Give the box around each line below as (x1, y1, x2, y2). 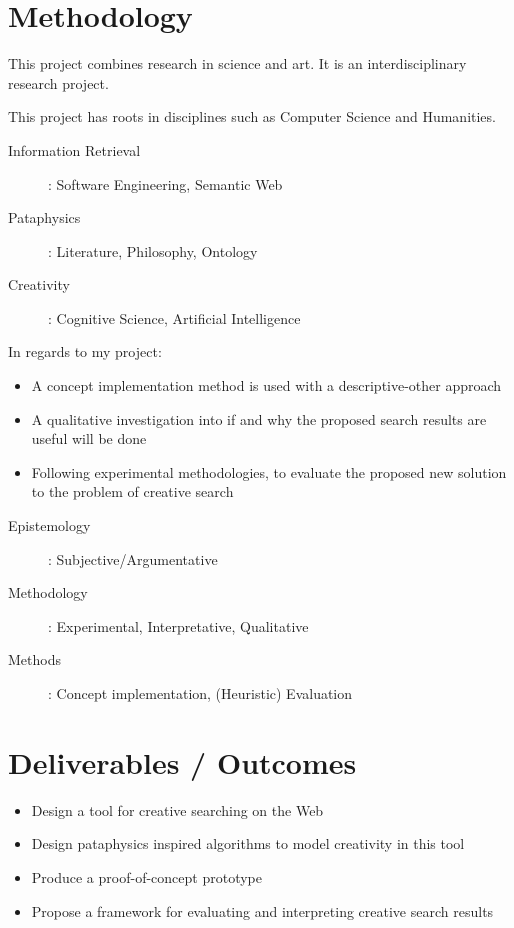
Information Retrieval (8, 139, 141, 160)
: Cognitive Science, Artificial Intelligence (48, 307, 301, 328)
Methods (8, 649, 61, 670)
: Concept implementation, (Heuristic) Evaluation (48, 683, 353, 703)
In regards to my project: (8, 341, 162, 362)
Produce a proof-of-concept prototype (31, 866, 262, 887)
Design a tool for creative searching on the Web (31, 799, 324, 820)
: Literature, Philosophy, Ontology (48, 240, 258, 261)
